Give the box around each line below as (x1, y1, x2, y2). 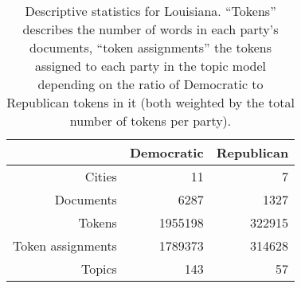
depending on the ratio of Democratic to (37, 75, 264, 93)
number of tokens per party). (69, 111, 232, 130)
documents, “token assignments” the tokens (29, 38, 272, 56)
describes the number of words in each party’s (22, 20, 279, 38)
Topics (80, 259, 117, 278)
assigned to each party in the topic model (35, 56, 267, 75)
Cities (84, 167, 117, 185)
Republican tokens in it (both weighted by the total (6, 93, 295, 111)
